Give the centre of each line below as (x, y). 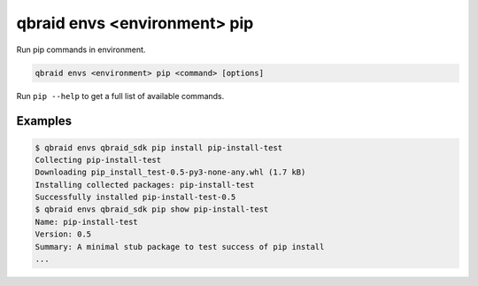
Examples (44, 121)
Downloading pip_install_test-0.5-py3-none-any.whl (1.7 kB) (170, 172)
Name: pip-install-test (87, 222)
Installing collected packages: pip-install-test (145, 185)
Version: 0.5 (63, 234)
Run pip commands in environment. (81, 50)
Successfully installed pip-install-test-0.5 (135, 197)
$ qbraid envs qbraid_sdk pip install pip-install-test (159, 147)
